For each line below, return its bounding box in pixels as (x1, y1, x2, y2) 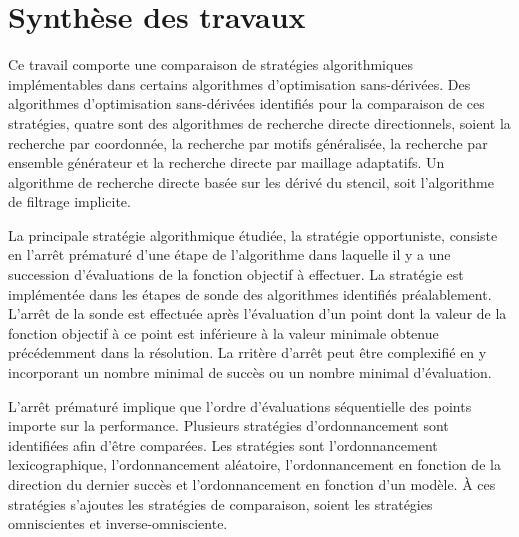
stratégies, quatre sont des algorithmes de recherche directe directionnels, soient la (8, 112, 511, 133)
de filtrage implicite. (8, 191, 131, 212)
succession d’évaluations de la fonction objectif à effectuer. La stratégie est (8, 264, 464, 285)
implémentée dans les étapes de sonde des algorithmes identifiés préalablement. (8, 283, 492, 304)
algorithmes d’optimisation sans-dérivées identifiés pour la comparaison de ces (8, 93, 485, 114)
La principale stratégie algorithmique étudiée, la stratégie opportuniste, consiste (8, 224, 498, 245)
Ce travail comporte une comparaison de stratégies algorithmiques (8, 54, 413, 75)
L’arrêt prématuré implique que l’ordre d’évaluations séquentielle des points (8, 395, 472, 416)
